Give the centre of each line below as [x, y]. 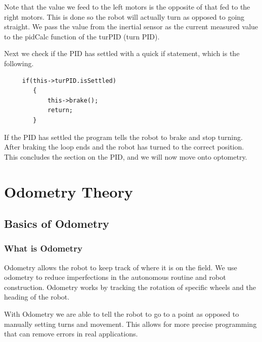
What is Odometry [43, 248]
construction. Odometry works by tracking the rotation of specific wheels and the [130, 287]
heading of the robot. [37, 297]
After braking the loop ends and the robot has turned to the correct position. [124, 147]
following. [19, 63]
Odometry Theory [69, 191]
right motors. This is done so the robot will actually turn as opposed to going [124, 16]
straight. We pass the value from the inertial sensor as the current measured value [131, 27]
